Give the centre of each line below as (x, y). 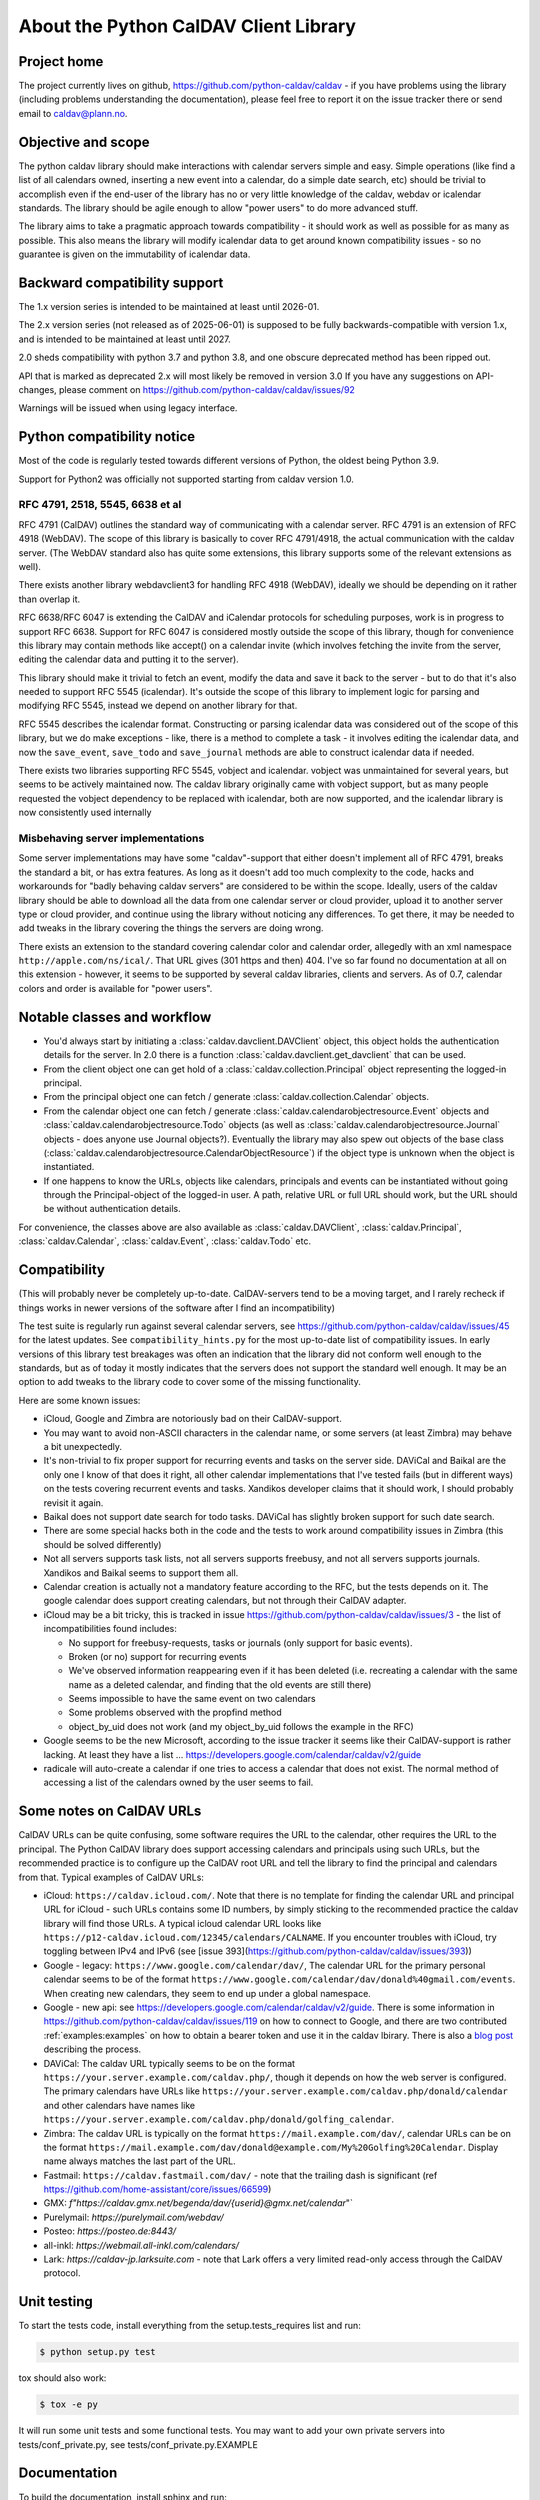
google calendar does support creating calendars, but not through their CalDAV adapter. (225, 1601)
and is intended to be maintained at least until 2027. (125, 339)
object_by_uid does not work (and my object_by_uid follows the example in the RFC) (241, 1726)
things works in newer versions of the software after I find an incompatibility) (176, 1307)
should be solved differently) (102, 1544)
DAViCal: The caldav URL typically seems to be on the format (169, 2063)
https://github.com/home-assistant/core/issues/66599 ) (157, 2189)
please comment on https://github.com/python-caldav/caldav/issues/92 (206, 389)
